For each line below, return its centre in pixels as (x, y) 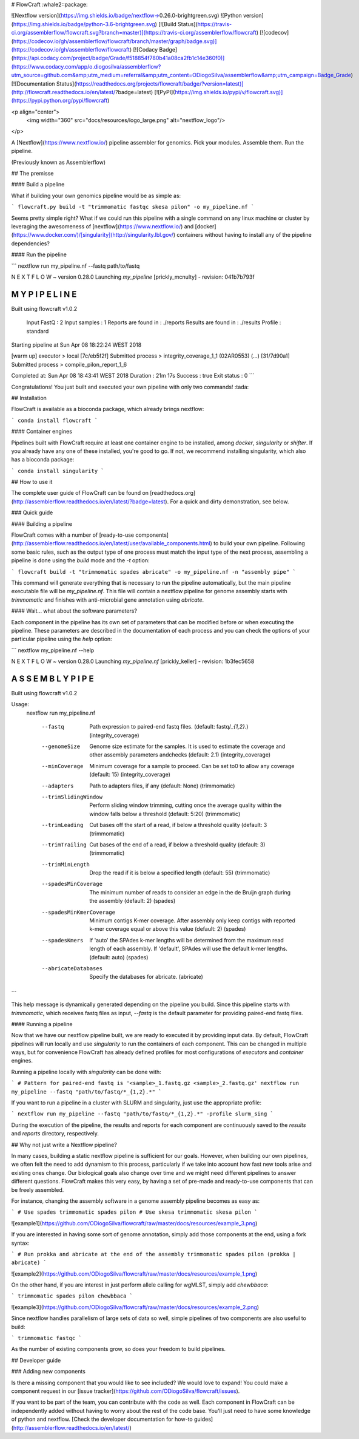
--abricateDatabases (72, 968)
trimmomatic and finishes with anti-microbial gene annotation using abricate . (108, 600)
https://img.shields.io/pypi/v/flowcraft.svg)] (229, 92)
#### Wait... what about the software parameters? (74, 611)
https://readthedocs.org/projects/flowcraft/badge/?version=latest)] (160, 83)
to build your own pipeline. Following (259, 543)
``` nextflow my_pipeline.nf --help (53, 650)
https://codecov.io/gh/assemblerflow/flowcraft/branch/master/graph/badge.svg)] (115, 41)
